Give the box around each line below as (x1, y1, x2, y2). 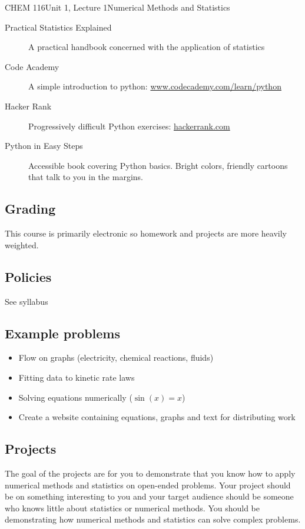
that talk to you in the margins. (28, 171, 143, 183)
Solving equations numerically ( (18, 391, 132, 403)
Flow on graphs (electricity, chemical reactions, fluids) (18, 351, 214, 364)
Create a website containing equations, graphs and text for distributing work (18, 411, 296, 423)
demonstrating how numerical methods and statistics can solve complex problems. (5, 513, 301, 525)
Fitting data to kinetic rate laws (18, 371, 135, 383)
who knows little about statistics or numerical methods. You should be (5, 501, 260, 514)
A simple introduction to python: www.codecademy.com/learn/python (28, 80, 281, 92)
